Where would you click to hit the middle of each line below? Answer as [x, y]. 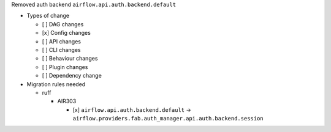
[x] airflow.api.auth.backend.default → [132, 109]
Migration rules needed [56, 84]
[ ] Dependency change [72, 76]
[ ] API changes [61, 41]
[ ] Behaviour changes [70, 59]
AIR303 [67, 101]
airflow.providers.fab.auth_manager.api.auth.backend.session [168, 119]
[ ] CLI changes [61, 50]
